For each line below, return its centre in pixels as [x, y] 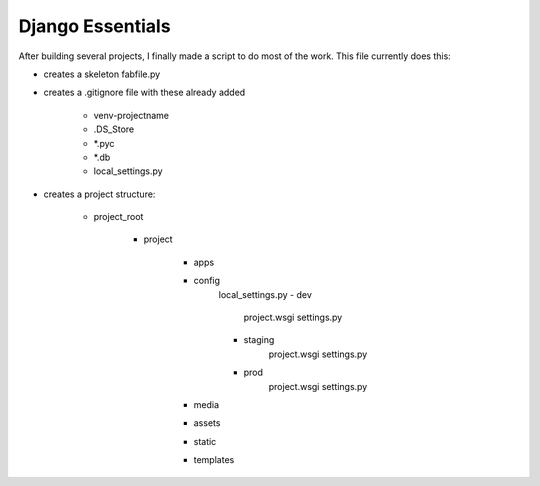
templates [214, 460]
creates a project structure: [99, 194]
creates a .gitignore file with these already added [144, 92]
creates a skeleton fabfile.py [102, 74]
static [205, 441]
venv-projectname [131, 115]
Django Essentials [94, 26]
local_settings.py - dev [265, 294]
